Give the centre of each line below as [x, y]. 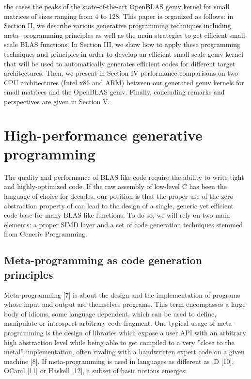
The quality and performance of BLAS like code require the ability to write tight [124, 177]
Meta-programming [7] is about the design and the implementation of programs [122, 294]
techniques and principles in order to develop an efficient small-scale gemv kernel [124, 54]
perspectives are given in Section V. [57, 101]
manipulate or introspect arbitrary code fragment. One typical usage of [110, 323]
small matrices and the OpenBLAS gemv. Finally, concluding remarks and [114, 92]
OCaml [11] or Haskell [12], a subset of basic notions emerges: [95, 371]
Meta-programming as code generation [103, 260]
